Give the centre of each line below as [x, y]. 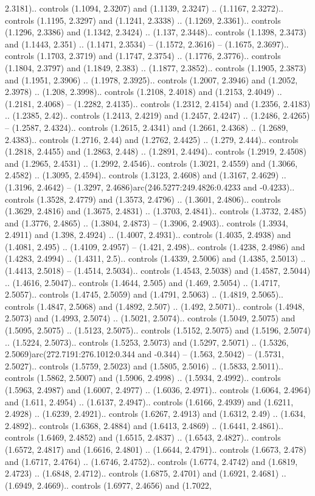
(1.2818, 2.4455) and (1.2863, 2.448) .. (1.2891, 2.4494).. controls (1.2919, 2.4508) [156, 151]
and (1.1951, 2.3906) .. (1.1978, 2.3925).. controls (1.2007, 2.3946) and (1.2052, [151, 79]
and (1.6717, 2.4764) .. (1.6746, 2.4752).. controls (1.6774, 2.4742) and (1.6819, [151, 461]
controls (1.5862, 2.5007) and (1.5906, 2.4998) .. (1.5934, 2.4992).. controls [143, 378]
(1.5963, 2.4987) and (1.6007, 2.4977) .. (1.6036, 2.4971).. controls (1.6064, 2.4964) [158, 389]
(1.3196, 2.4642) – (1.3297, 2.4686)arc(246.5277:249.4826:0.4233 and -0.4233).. [150, 187]
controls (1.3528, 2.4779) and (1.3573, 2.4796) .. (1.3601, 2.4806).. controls [143, 199]
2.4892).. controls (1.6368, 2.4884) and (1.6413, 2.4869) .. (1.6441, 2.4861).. [144, 425]
